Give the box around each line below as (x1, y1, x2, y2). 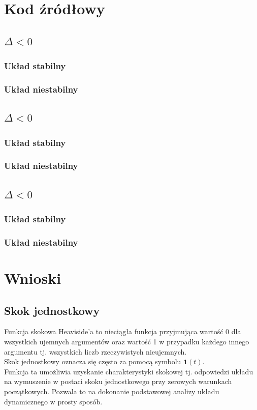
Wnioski (4, 267, 61, 288)
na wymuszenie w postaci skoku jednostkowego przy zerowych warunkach (4, 376, 232, 387)
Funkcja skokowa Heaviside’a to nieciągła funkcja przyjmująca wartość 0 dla (4, 326, 241, 337)
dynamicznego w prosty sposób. (4, 396, 103, 406)
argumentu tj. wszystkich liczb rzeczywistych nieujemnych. (4, 346, 187, 357)
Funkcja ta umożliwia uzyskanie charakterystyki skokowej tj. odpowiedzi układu (4, 366, 253, 376)
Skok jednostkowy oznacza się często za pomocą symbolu (4, 356, 181, 367)
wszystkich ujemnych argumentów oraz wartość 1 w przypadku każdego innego (4, 336, 249, 346)
